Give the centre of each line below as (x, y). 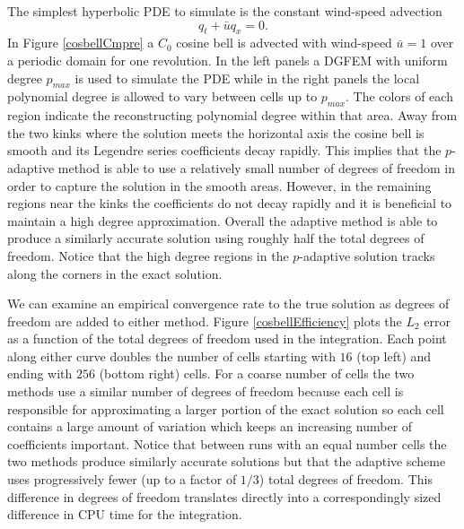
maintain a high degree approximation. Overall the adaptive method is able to (223, 220)
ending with (40, 373)
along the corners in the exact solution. (115, 273)
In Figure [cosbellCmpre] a (81, 43)
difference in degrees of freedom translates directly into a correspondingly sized (224, 496)
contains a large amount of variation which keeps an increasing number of (210, 426)
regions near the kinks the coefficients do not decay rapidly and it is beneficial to (230, 203)
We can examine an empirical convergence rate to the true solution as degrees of (228, 304)
